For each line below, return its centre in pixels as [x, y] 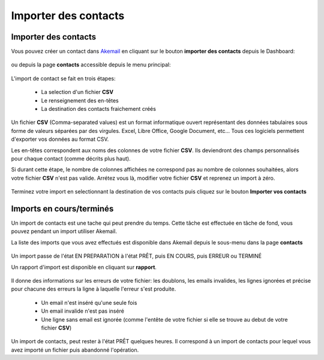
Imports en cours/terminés [62, 209]
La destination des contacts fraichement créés [98, 109]
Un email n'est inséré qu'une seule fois [89, 302]
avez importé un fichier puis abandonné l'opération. [75, 350]
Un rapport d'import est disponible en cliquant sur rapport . [84, 267]
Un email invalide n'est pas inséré [82, 311]
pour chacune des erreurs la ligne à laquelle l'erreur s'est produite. [94, 289]
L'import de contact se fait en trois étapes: [63, 78]
